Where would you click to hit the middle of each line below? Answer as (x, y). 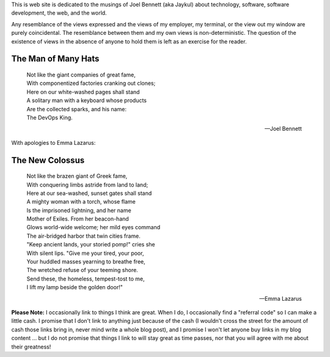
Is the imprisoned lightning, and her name (79, 210)
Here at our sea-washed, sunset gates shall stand (89, 193)
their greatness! (31, 347)
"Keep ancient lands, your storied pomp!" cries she (91, 245)
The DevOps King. (50, 117)
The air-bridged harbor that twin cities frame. (83, 236)
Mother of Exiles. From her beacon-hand (78, 219)
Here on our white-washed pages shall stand (83, 92)
